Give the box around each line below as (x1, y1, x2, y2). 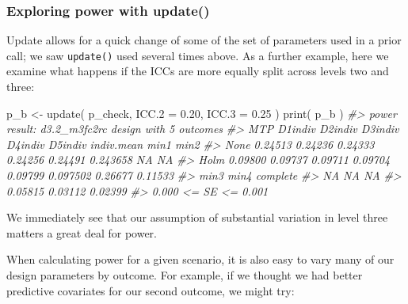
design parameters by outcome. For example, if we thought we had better (6, 267, 363, 283)
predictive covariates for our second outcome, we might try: (6, 282, 295, 298)
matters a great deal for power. (6, 224, 157, 241)
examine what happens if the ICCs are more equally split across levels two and (6, 63, 389, 79)
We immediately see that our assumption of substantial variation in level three (6, 209, 388, 226)
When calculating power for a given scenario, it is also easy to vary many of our (6, 251, 395, 268)
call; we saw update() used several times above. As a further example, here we (6, 47, 389, 63)
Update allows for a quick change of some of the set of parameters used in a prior (6, 32, 402, 48)
